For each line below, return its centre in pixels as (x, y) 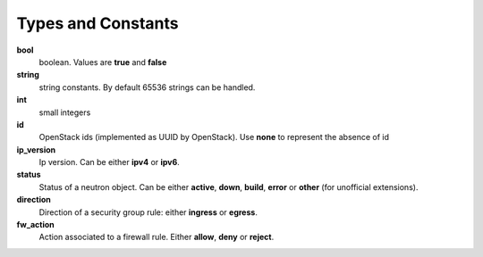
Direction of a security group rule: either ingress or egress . (148, 212)
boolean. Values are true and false (103, 62)
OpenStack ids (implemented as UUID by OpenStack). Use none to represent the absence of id (214, 137)
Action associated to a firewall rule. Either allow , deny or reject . (157, 237)
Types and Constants (97, 23)
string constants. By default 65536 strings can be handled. (147, 87)
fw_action (36, 225)
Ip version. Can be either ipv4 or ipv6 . (110, 162)
